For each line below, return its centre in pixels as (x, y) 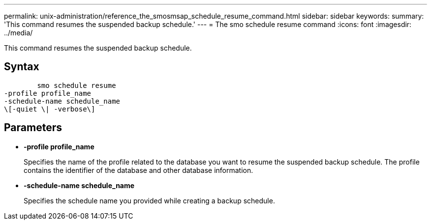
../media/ (18, 33)
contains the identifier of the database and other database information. (139, 170)
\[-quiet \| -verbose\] (50, 109)
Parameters (33, 128)
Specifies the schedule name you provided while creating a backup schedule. (149, 200)
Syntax (22, 67)
